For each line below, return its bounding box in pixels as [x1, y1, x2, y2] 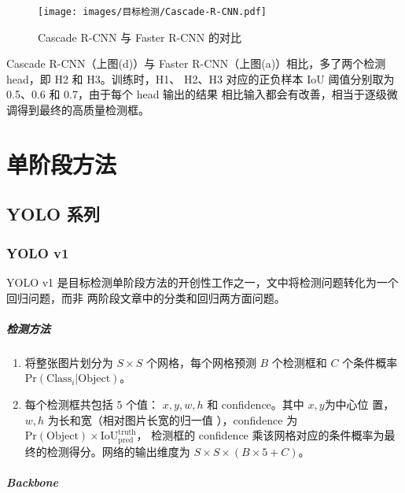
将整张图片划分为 [24, 354, 113, 370]
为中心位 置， [324, 395, 395, 412]
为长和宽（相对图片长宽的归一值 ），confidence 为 [47, 411, 298, 428]
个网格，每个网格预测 [145, 354, 256, 370]
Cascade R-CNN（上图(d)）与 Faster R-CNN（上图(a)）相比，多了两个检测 [6, 55, 386, 72]
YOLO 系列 [6, 202, 101, 226]
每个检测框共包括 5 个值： [24, 395, 160, 412]
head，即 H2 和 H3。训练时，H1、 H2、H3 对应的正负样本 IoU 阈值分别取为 [6, 70, 395, 87]
